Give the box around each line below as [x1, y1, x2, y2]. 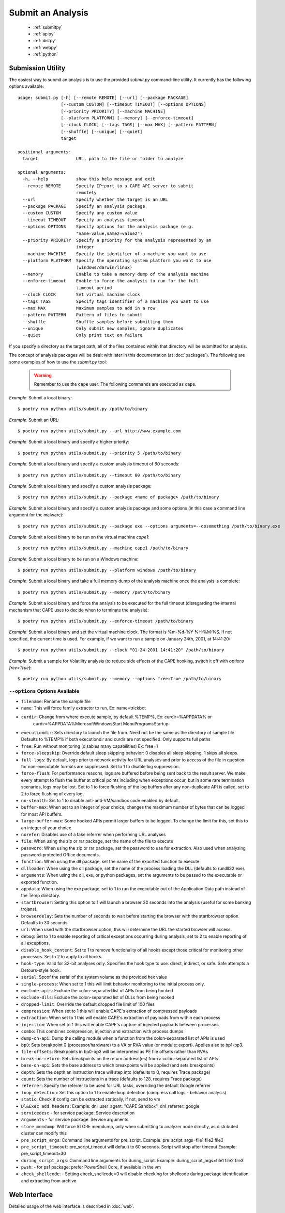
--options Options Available [9, 688, 80, 695]
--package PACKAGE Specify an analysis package [22, 204, 145, 209]
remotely [75, 190, 97, 196]
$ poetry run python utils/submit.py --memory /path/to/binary [17, 590, 171, 595]
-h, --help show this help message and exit [22, 176, 156, 182]
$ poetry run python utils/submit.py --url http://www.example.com [17, 428, 181, 434]
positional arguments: [17, 149, 72, 155]
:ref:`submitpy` [33, 24, 63, 30]
